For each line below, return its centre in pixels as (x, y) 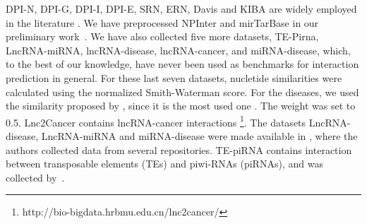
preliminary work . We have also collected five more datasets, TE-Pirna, (162, 36)
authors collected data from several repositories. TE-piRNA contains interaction (179, 149)
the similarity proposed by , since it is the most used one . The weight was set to (181, 106)
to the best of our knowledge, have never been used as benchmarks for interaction (182, 64)
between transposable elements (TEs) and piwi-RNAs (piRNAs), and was (164, 164)
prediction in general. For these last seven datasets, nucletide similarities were (174, 77)
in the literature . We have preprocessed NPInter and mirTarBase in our (162, 22)
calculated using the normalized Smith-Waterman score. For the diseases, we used (182, 92)
